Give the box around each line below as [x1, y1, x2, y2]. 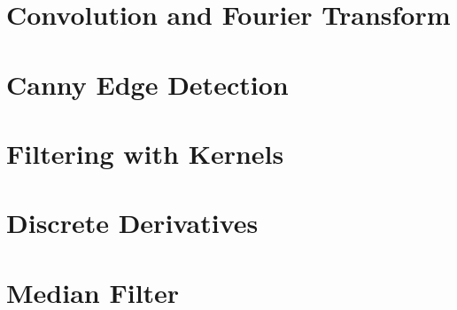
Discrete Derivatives [6, 205, 259, 241]
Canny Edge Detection [6, 66, 289, 102]
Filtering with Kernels [6, 135, 284, 171]
